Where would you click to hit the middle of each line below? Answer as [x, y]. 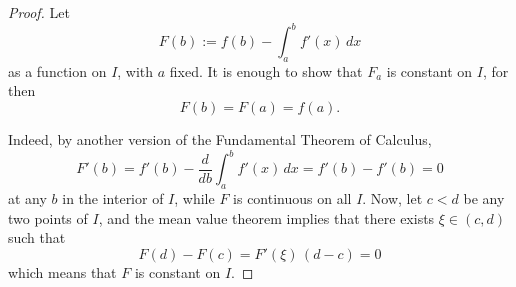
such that [37, 237]
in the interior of [113, 197]
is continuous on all [292, 197]
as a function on [57, 70]
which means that [62, 271]
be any [484, 197]
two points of [48, 217]
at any [27, 197]
